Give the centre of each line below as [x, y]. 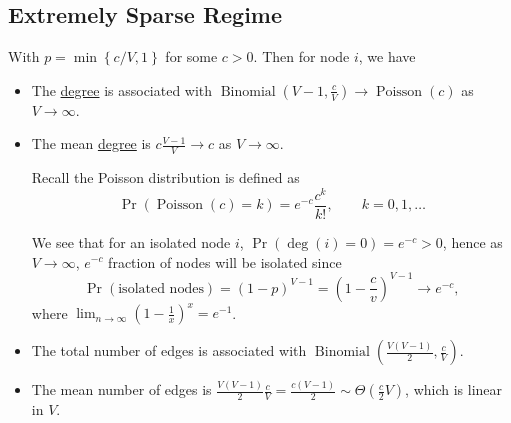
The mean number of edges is [121, 389]
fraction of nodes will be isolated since [225, 261]
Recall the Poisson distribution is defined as [165, 177]
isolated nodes [161, 288]
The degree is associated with [122, 89]
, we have [387, 56]
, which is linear [454, 389]
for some [191, 56]
